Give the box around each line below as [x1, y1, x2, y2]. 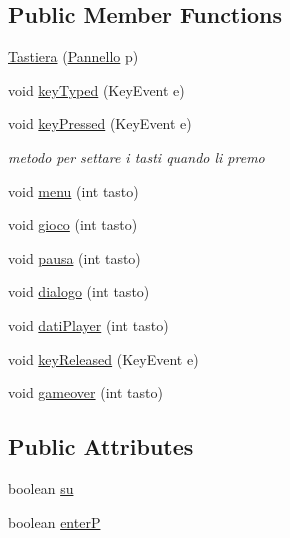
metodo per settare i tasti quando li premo [8, 146, 265, 167]
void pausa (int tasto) [8, 247, 141, 268]
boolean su [8, 477, 74, 498]
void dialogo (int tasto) [8, 281, 150, 302]
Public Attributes [8, 431, 194, 462]
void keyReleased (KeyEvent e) [8, 348, 199, 369]
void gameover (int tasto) [8, 382, 163, 403]
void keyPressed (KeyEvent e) [8, 113, 192, 134]
